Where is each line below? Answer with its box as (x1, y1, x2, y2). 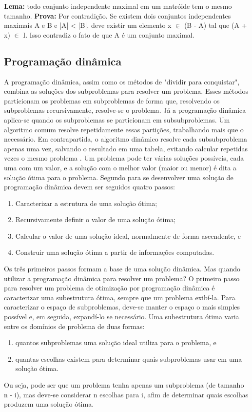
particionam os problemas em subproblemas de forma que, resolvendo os (4, 95, 220, 105)
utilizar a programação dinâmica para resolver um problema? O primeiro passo (4, 273, 240, 283)
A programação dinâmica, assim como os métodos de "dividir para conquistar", (4, 76, 240, 86)
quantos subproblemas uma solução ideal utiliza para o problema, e (15, 337, 216, 348)
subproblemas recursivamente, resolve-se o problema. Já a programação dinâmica (4, 105, 246, 115)
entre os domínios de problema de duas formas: (4, 321, 145, 331)
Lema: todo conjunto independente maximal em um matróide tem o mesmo (4, 1, 232, 11)
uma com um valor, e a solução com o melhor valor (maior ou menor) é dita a (4, 162, 236, 172)
